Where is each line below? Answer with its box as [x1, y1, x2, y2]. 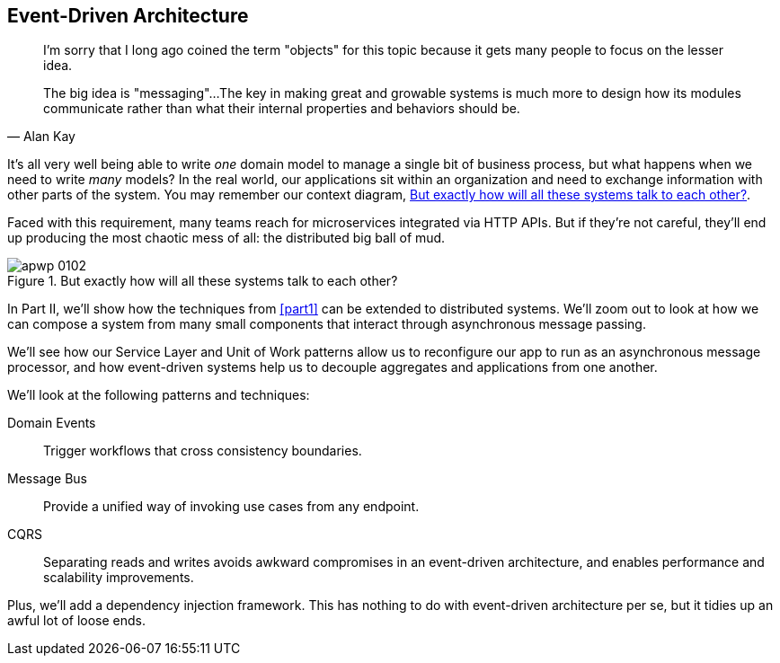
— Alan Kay [7, 128, 75, 145]
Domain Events [7, 415, 96, 431]
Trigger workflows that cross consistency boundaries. [43, 443, 362, 459]
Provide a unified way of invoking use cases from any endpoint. [43, 499, 420, 515]
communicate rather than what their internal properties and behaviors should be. [43, 101, 520, 117]
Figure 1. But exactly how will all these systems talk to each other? [7, 273, 398, 289]
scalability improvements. [43, 570, 194, 586]
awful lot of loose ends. [7, 613, 146, 629]
